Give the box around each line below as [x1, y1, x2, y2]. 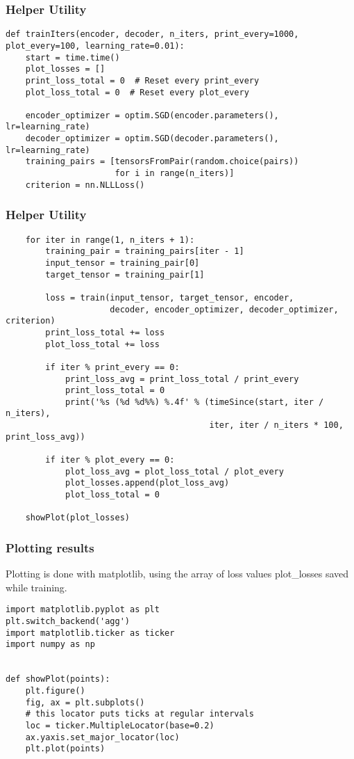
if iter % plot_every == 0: [45, 455, 175, 465]
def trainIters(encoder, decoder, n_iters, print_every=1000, [6, 29, 299, 40]
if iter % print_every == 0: [45, 362, 180, 372]
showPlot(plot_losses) [25, 513, 130, 523]
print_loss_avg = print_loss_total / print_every [65, 374, 299, 384]
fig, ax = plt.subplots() [25, 697, 145, 708]
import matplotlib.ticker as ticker [6, 628, 175, 638]
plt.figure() [25, 686, 85, 696]
